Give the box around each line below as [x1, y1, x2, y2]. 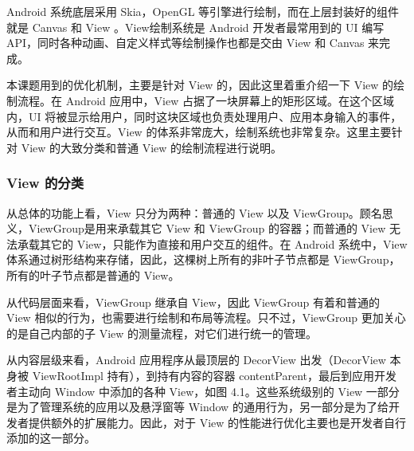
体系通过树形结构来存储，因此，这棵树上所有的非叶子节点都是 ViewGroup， [6, 251, 400, 268]
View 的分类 [6, 173, 84, 193]
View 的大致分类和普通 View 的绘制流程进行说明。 [21, 139, 283, 155]
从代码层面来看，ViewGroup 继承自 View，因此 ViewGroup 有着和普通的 [6, 293, 380, 310]
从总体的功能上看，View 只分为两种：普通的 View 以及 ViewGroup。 [6, 204, 360, 221]
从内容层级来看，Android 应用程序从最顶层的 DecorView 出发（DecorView [6, 351, 386, 368]
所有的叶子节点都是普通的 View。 [6, 266, 180, 283]
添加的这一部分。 [6, 429, 96, 446]
